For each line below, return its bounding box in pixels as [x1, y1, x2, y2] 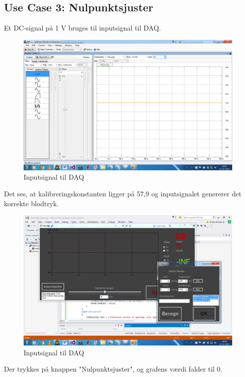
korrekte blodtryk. [4, 198, 59, 208]
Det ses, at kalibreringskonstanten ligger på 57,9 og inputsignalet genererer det [4, 188, 242, 198]
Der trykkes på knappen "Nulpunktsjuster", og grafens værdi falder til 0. [4, 364, 222, 374]
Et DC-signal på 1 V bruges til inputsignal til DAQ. [4, 23, 161, 33]
